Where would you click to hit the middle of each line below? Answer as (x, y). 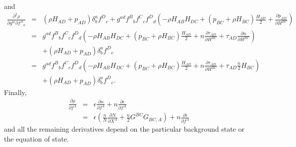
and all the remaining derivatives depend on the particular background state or (124, 129)
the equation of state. (36, 139)
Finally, (15, 92)
